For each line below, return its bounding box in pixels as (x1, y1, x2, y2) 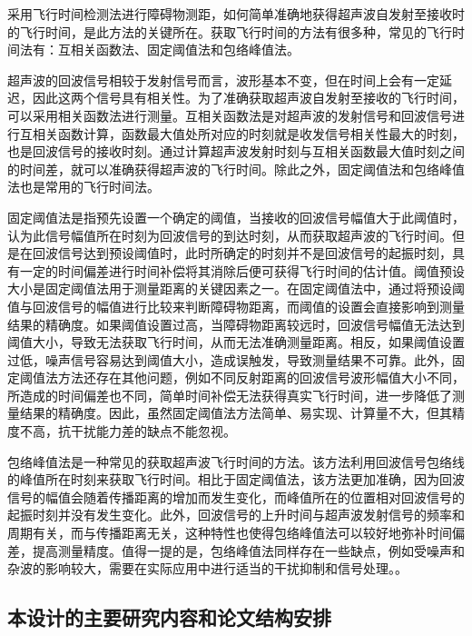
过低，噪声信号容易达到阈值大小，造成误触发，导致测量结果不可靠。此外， (7, 350, 452, 369)
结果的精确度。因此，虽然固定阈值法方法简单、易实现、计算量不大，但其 (19, 403, 452, 422)
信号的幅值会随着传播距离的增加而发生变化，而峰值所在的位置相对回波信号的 (7, 487, 465, 506)
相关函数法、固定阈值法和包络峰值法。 (70, 40, 300, 59)
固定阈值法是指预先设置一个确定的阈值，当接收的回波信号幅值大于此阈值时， (7, 207, 465, 226)
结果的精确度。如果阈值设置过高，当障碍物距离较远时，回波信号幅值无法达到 (7, 314, 465, 333)
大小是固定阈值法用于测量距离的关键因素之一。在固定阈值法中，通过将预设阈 (7, 279, 465, 298)
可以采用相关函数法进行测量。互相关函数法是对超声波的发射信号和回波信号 (7, 105, 452, 124)
